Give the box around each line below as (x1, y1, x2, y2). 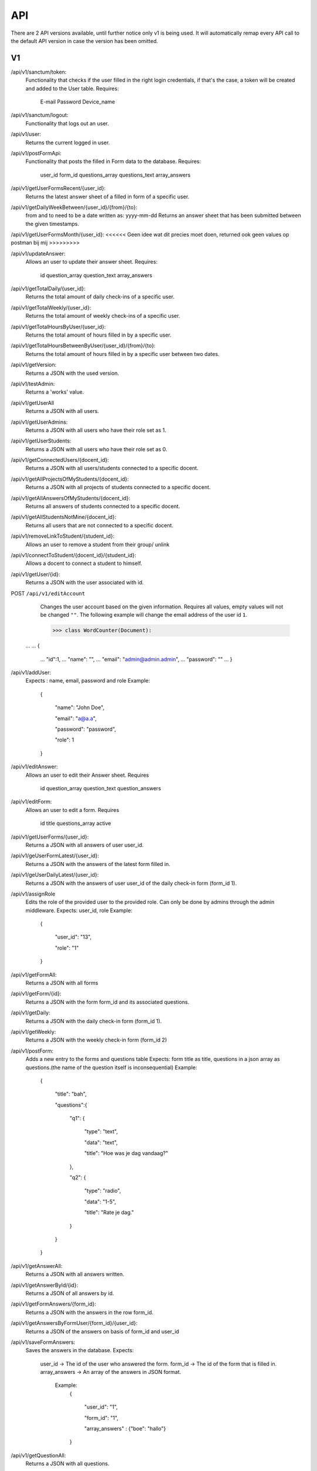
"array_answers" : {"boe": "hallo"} (84, 1425, 166, 1432)
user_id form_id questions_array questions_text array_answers (40, 171, 191, 178)
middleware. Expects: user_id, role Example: (25, 907, 133, 914)
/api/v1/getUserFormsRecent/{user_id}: (11, 185, 106, 192)
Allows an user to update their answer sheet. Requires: (25, 258, 158, 265)
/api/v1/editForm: (11, 798, 52, 806)
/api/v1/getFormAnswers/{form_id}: (11, 1300, 96, 1307)
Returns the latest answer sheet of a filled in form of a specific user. (25, 193, 190, 200)
